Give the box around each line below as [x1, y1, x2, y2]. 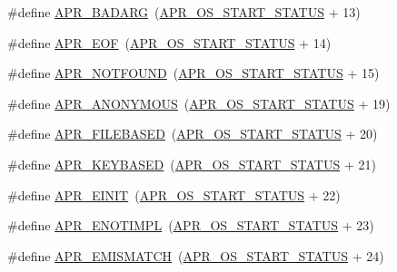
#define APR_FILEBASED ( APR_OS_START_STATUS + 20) [7, 124, 378, 143]
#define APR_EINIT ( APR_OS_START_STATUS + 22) [7, 185, 341, 204]
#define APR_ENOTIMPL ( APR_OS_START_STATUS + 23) [7, 216, 374, 235]
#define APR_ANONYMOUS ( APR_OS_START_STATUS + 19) [7, 93, 391, 112]
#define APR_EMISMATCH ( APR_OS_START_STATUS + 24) [7, 246, 384, 265]
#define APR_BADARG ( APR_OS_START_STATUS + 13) [7, 3, 361, 21]
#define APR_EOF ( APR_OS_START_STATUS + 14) [7, 33, 332, 52]
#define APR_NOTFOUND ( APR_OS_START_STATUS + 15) [7, 63, 380, 83]
